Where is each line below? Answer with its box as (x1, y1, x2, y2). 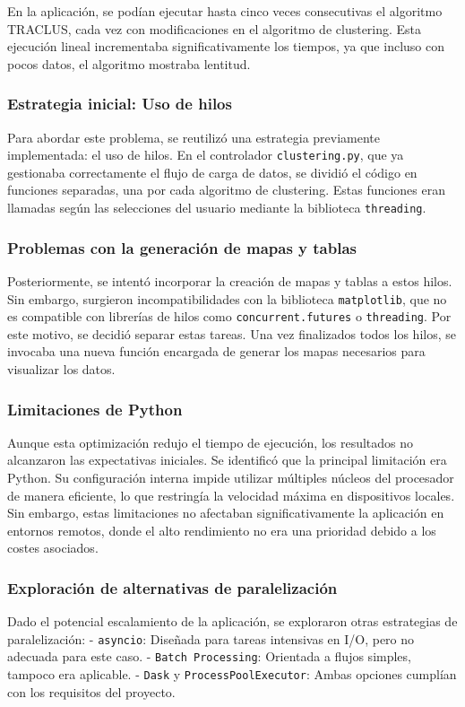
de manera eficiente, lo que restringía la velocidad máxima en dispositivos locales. (7, 485, 455, 504)
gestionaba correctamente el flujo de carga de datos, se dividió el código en (7, 162, 418, 181)
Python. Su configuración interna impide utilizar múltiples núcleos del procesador (7, 468, 454, 486)
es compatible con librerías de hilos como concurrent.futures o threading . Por (7, 307, 452, 326)
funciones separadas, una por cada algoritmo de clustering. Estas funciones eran (7, 180, 446, 199)
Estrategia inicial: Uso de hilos (7, 92, 232, 115)
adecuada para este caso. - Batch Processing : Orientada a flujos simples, (7, 647, 411, 666)
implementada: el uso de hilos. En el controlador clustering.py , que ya (7, 145, 404, 164)
